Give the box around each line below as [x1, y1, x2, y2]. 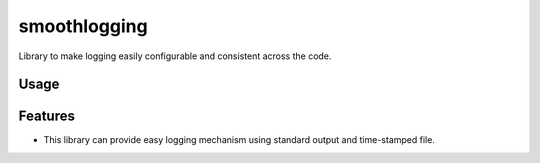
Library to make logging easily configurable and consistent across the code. [18, 50, 332, 62]
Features [18, 108, 75, 125]
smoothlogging [18, 15, 149, 37]
